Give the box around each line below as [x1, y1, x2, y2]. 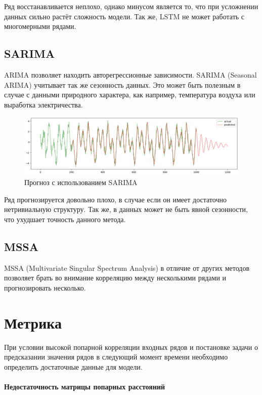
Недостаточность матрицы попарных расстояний [4, 381, 165, 391]
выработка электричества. [4, 99, 83, 110]
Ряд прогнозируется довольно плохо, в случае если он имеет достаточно [4, 194, 227, 204]
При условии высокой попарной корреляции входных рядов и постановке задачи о [4, 341, 258, 352]
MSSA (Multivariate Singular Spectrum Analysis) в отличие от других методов [4, 262, 250, 273]
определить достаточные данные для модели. [4, 361, 143, 372]
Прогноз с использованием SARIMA [24, 177, 138, 188]
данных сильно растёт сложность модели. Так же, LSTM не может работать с [4, 11, 245, 21]
